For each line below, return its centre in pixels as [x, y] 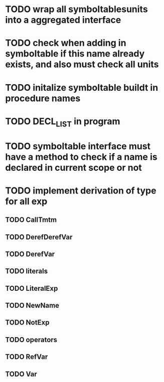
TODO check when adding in [66, 43]
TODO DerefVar [30, 254]
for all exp [26, 201]
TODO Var [21, 374]
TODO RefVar [27, 357]
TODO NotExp [27, 323]
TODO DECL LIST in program [63, 122]
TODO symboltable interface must [78, 146]
